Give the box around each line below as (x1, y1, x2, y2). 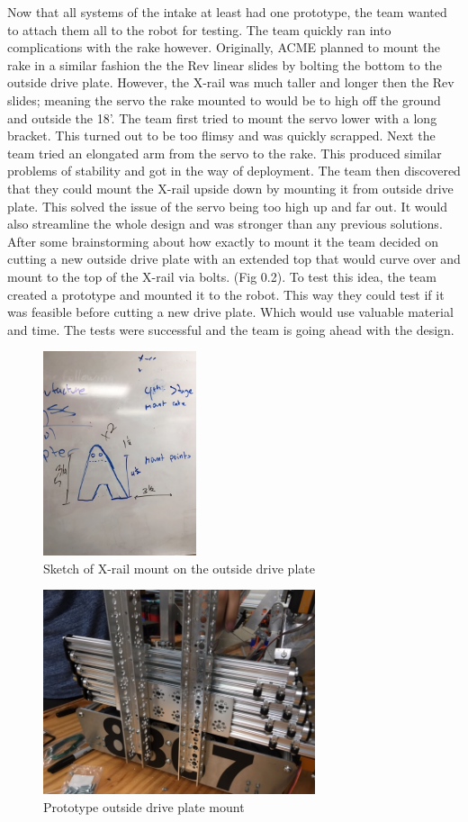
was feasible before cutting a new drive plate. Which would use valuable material (7, 303, 454, 321)
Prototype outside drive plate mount (43, 797, 245, 816)
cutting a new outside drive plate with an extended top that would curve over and (7, 249, 461, 268)
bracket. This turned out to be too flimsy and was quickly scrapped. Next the (7, 126, 436, 145)
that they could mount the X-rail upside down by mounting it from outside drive (7, 178, 454, 197)
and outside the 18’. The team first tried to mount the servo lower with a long (7, 108, 437, 127)
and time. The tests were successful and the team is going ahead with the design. (7, 320, 454, 339)
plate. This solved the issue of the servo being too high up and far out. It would (7, 196, 447, 215)
